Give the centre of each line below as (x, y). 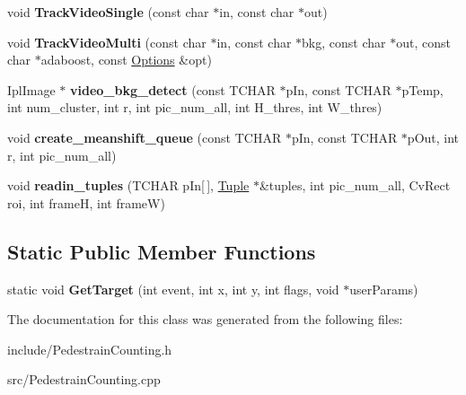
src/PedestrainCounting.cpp (84, 379)
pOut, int (433, 137)
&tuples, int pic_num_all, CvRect (355, 185)
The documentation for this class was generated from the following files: (205, 319)
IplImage (31, 89)
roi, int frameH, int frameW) (86, 202)
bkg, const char (344, 42)
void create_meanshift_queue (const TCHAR (145, 137)
